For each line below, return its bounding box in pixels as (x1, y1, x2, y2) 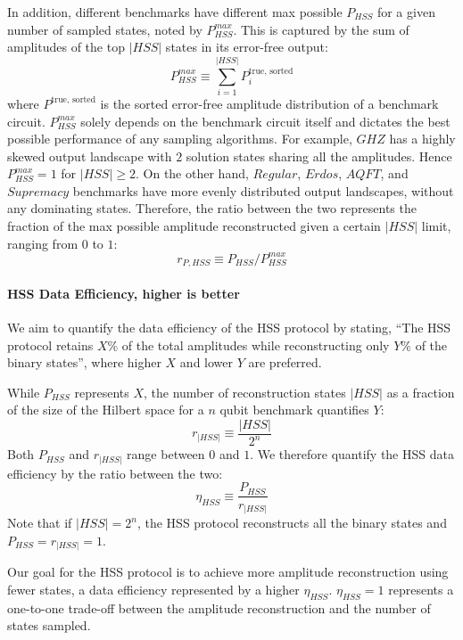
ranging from (7, 234, 79, 252)
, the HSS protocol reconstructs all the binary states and (136, 513, 447, 532)
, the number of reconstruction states (144, 382, 346, 401)
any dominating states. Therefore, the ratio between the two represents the (7, 199, 417, 217)
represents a (388, 579, 454, 598)
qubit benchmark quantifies (219, 400, 369, 419)
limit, (421, 217, 451, 235)
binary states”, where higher (7, 353, 161, 372)
